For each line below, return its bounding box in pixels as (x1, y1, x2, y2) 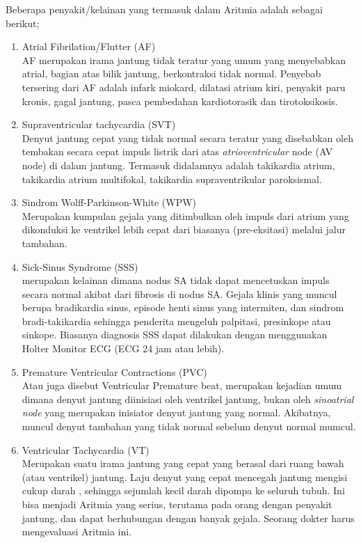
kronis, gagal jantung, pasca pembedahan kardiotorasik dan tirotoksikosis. (22, 93, 338, 108)
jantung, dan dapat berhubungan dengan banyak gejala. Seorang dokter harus (22, 510, 355, 525)
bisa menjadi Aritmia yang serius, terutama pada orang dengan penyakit (22, 497, 332, 511)
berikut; (6, 15, 40, 30)
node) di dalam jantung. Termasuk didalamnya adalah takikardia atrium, (22, 157, 335, 172)
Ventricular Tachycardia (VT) (22, 442, 150, 457)
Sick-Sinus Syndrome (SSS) (22, 259, 138, 274)
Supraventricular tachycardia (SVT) (22, 117, 176, 132)
